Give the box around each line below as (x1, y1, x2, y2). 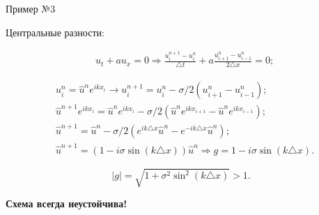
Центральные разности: (6, 24, 104, 39)
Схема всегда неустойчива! (6, 196, 127, 211)
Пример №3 (6, 1, 56, 15)
